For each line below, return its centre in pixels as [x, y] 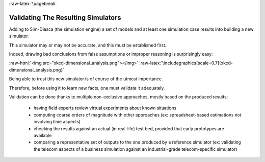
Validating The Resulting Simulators [65, 17]
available [43, 135]
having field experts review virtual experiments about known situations [105, 108]
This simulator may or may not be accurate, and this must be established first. [88, 45]
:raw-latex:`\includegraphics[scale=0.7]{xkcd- [186, 63]
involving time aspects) [57, 122]
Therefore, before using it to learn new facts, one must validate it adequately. [87, 88]
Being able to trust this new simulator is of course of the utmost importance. [86, 79]
